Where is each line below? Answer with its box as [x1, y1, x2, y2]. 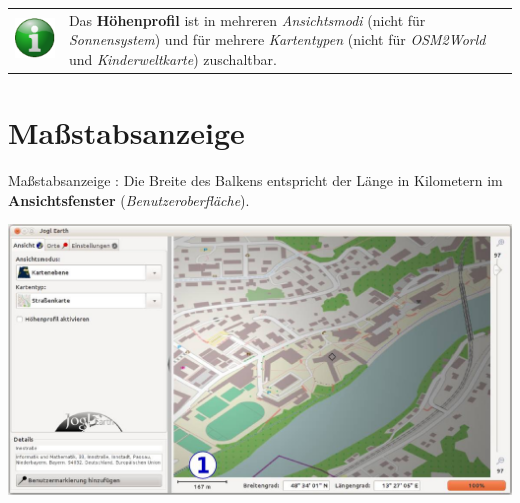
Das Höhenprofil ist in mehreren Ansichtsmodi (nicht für [68, 9, 426, 30]
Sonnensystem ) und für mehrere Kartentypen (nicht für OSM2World [68, 29, 486, 50]
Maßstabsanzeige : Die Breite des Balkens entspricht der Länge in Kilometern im [8, 170, 503, 191]
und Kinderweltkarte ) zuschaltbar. [68, 48, 277, 69]
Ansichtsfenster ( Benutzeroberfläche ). [8, 189, 250, 210]
